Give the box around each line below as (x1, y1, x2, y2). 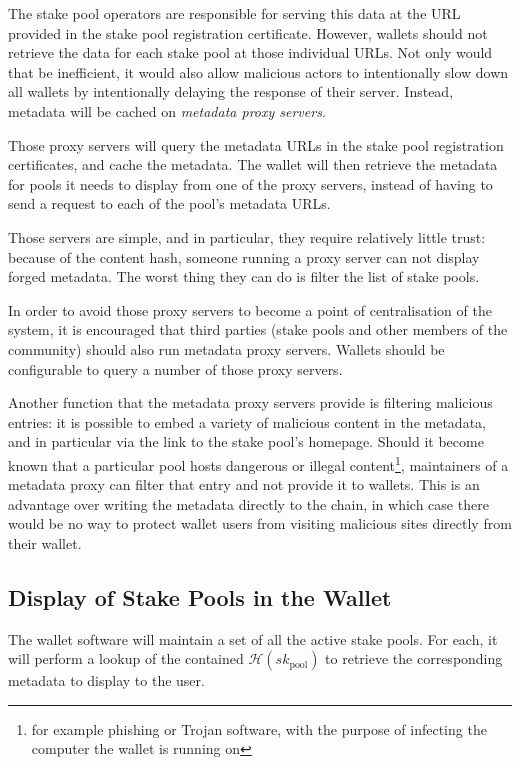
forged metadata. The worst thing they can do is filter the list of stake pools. (8, 266, 480, 287)
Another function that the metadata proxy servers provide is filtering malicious (8, 392, 493, 413)
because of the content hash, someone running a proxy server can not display (8, 246, 480, 267)
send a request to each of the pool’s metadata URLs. (8, 193, 331, 214)
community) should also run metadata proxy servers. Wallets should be (8, 338, 445, 359)
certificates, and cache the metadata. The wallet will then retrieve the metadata (8, 154, 498, 175)
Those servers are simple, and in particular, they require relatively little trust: (8, 226, 486, 247)
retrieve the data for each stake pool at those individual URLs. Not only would (8, 42, 493, 63)
